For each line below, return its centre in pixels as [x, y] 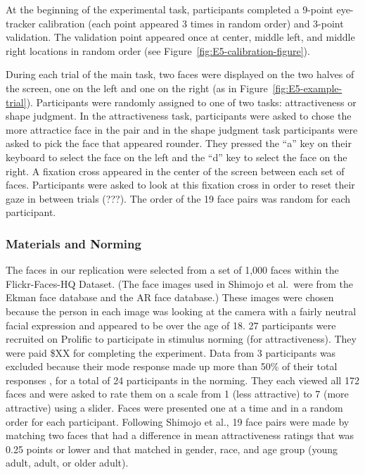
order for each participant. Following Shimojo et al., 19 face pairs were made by [178, 421]
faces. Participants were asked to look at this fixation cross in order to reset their [180, 185]
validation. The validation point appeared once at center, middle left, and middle [180, 37]
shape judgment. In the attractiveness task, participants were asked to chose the [179, 116]
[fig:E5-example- [307, 88]
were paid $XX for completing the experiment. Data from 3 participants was [171, 352]
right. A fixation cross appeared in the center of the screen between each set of [175, 171]
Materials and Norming [73, 243]
